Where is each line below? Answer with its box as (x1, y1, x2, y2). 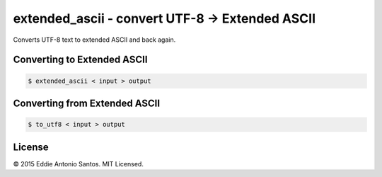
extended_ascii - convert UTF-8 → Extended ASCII (13, 11, 316, 26)
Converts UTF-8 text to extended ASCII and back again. (13, 35, 176, 44)
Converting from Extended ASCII (13, 97, 161, 109)
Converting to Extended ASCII (13, 54, 148, 66)
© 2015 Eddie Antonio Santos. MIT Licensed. (13, 159, 144, 168)
